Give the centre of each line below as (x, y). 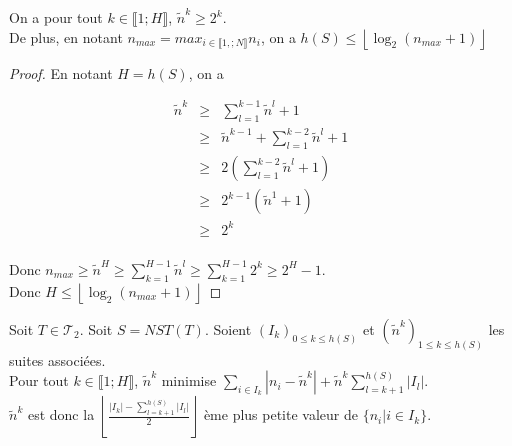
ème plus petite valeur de (280, 414)
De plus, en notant (66, 36)
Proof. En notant (61, 72)
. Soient (228, 328)
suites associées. (57, 359)
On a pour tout (56, 17)
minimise (189, 380)
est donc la (61, 414)
